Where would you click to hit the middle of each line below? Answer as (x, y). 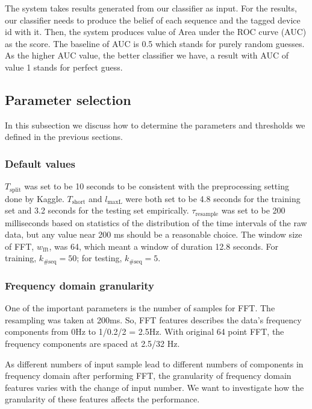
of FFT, (20, 246)
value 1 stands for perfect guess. (64, 67)
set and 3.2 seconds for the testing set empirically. (97, 210)
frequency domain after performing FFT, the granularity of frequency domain (148, 376)
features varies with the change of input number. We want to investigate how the (154, 387)
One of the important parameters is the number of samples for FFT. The (140, 308)
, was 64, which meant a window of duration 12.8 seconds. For (164, 246)
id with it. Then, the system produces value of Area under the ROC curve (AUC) (156, 32)
